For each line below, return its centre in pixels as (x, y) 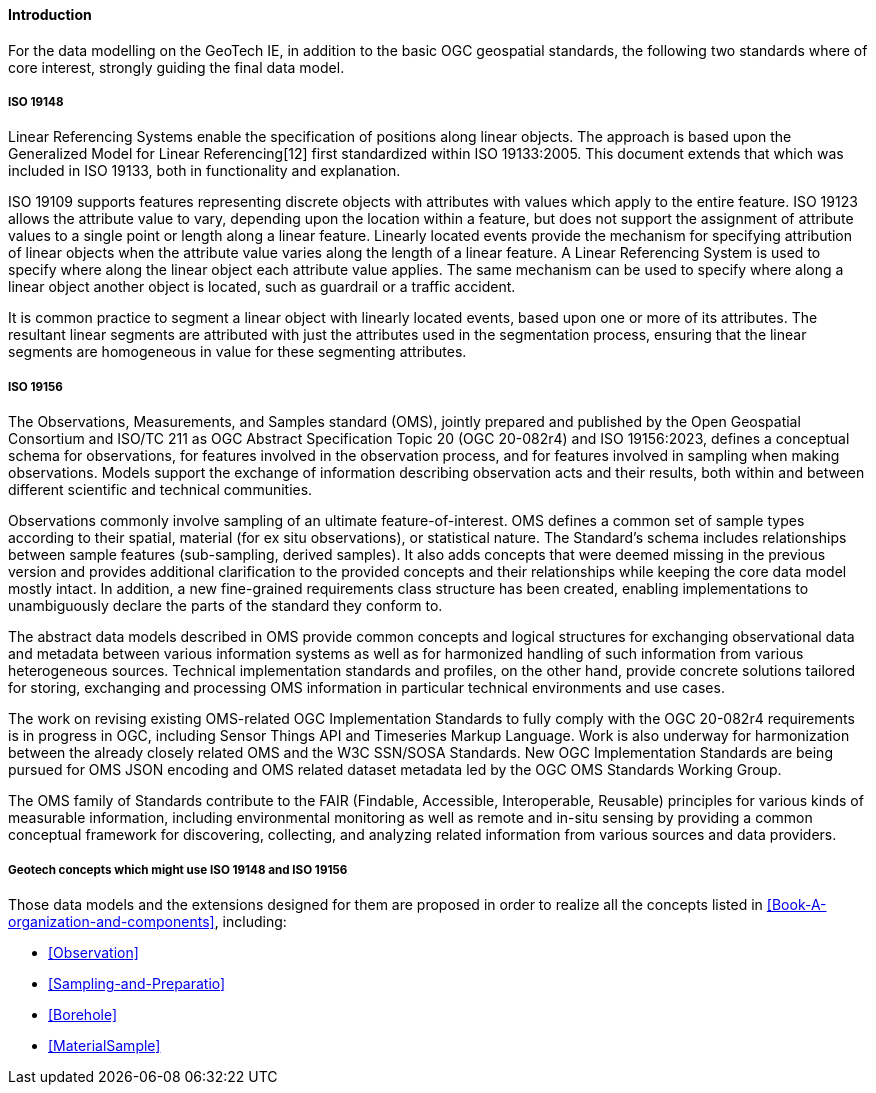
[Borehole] (83, 1014)
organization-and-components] (111, 921)
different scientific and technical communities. (160, 490)
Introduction (50, 14)
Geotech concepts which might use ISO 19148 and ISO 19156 (178, 869)
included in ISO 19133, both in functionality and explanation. (204, 171)
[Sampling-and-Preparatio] (137, 983)
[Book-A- (796, 904)
